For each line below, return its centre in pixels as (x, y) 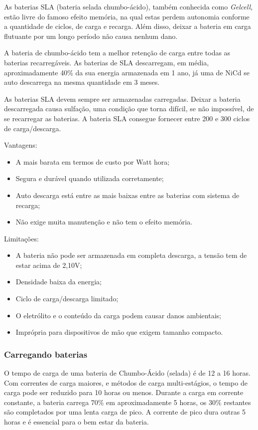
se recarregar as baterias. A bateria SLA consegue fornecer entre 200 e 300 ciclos (127, 118)
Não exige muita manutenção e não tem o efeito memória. (104, 222)
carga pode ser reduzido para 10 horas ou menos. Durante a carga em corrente (124, 392)
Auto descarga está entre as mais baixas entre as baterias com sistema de (128, 195)
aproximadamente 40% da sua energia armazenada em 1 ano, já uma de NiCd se (127, 72)
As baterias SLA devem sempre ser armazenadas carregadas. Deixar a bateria (122, 99)
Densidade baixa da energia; (59, 282)
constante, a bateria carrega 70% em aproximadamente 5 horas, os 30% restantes (128, 402)
